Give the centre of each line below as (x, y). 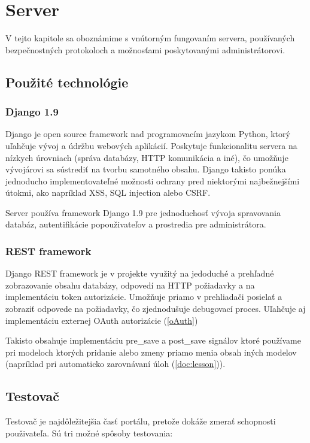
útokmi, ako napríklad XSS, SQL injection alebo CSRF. (108, 192)
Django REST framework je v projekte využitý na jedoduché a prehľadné (140, 273)
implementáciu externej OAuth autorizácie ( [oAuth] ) (102, 320)
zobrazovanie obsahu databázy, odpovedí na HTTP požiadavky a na (130, 285)
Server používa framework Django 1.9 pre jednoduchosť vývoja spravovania (143, 212)
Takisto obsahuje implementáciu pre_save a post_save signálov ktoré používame (154, 340)
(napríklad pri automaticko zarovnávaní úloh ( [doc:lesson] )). (116, 364)
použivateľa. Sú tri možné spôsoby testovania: (89, 433)
